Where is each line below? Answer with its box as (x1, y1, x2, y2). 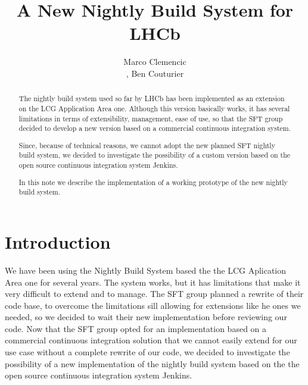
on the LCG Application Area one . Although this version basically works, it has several (18, 103, 290, 113)
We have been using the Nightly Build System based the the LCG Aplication (5, 264, 287, 276)
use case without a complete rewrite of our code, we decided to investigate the (5, 346, 290, 358)
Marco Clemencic (123, 55, 186, 68)
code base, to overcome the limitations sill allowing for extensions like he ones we (5, 299, 301, 311)
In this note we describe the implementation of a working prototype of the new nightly (18, 177, 288, 187)
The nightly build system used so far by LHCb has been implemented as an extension (18, 93, 285, 104)
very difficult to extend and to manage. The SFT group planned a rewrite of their (5, 287, 304, 300)
